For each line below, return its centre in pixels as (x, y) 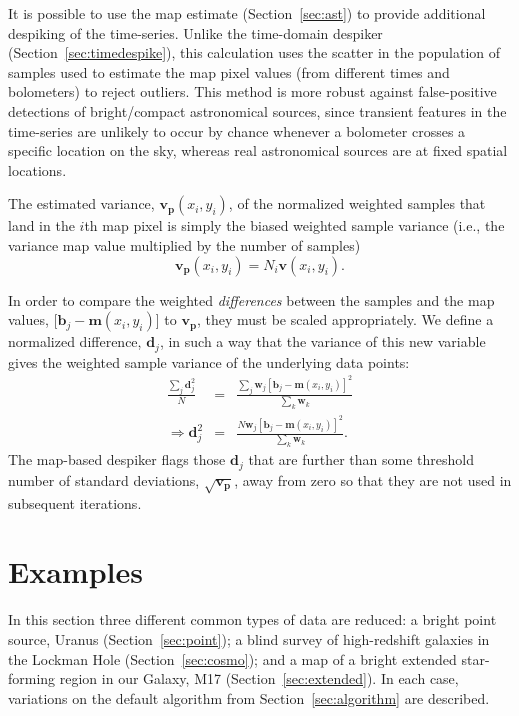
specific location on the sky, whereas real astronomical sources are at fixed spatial (258, 150)
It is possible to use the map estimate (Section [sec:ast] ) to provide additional (247, 13)
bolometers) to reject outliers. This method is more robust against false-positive (252, 91)
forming (32, 678)
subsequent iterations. (75, 502)
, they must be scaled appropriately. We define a (345, 319)
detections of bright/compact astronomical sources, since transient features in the (257, 110)
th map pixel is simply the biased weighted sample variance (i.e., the (294, 225)
